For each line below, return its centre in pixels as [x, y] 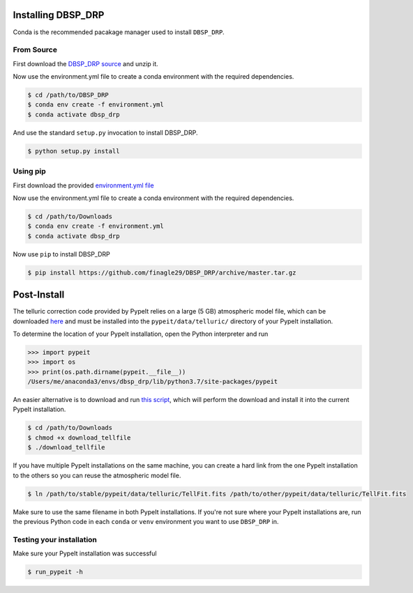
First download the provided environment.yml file [83, 185]
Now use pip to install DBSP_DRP [62, 254]
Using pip [30, 171]
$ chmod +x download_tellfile [79, 438]
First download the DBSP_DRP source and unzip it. [85, 63]
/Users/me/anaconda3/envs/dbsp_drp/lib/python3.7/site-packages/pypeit [153, 382]
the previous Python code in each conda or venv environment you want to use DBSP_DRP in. [146, 521]
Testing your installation [55, 539]
